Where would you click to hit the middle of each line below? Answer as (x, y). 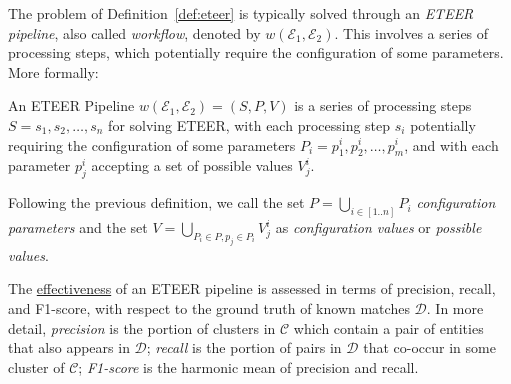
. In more (455, 307)
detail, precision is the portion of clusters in (142, 327)
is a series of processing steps (383, 105)
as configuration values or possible (378, 227)
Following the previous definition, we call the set (156, 202)
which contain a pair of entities (388, 327)
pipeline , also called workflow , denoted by (134, 32)
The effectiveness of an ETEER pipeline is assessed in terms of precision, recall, (252, 288)
